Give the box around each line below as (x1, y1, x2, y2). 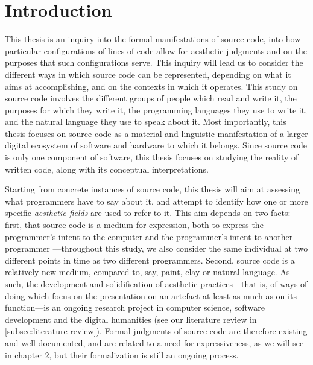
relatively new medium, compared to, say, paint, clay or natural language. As (5, 265, 290, 278)
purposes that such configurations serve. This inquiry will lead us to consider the (5, 56, 303, 69)
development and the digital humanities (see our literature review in (5, 313, 257, 325)
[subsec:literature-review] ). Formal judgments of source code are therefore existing (5, 325, 308, 337)
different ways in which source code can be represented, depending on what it (5, 68, 291, 80)
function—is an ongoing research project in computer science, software (5, 301, 265, 314)
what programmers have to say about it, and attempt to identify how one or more (5, 194, 308, 207)
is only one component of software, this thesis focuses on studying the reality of (5, 151, 299, 163)
